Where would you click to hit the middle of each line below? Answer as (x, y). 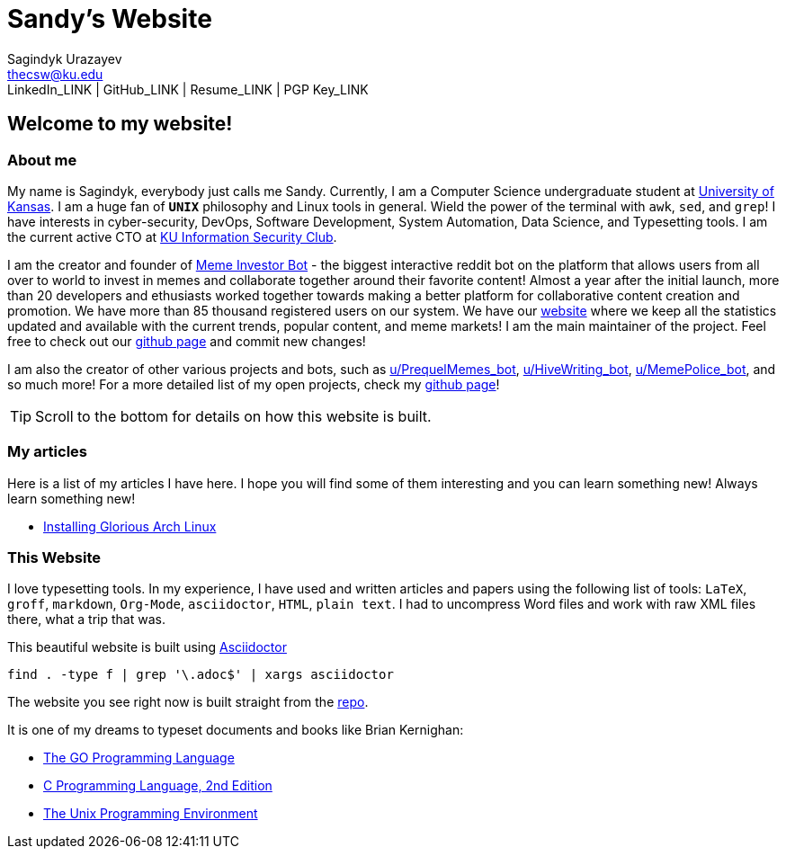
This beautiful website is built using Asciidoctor (147, 647)
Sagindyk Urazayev (65, 58)
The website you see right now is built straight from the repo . (188, 702)
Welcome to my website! (120, 124)
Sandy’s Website (110, 19)
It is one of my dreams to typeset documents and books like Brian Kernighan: (236, 730)
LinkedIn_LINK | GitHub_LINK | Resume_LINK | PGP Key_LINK (188, 89)
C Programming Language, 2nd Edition (158, 786)
